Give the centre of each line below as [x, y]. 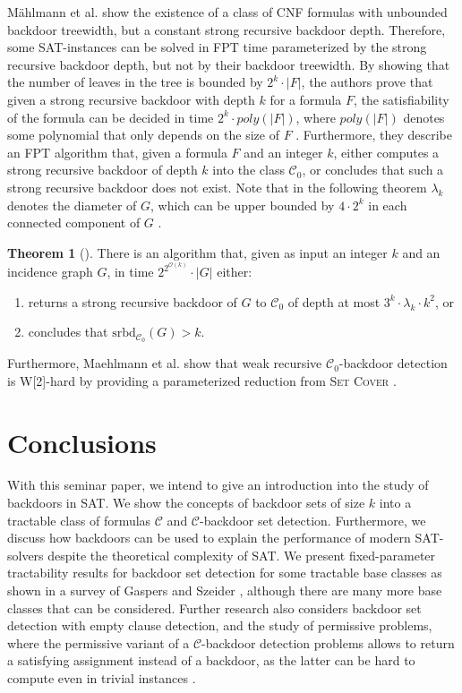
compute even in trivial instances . [102, 678]
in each [388, 205]
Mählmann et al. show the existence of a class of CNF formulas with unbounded [227, 12]
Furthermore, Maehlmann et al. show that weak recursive [165, 363]
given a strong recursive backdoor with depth [131, 99]
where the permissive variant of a [98, 642]
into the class [248, 170]
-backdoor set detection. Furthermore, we [313, 520]
